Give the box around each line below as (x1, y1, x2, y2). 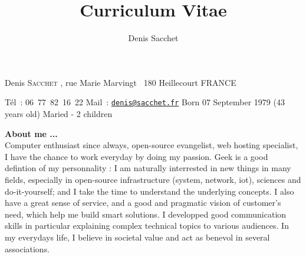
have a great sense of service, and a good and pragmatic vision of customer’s (5, 196, 281, 209)
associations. (5, 242, 50, 255)
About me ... (5, 127, 58, 139)
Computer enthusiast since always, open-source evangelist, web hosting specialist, (5, 139, 298, 151)
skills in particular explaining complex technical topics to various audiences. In (5, 219, 289, 232)
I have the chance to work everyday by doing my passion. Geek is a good (5, 150, 268, 162)
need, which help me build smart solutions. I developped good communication (5, 208, 287, 220)
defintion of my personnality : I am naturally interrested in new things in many (5, 162, 291, 174)
